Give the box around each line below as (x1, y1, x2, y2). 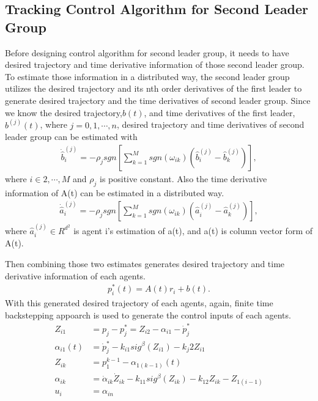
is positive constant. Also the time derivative (100, 172, 267, 185)
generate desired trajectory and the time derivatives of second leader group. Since (5, 94, 311, 106)
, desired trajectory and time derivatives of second (116, 118, 305, 131)
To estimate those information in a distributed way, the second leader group (5, 70, 290, 83)
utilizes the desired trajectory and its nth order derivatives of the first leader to (5, 82, 302, 95)
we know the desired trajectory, (5, 106, 122, 119)
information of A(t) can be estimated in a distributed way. (5, 186, 224, 199)
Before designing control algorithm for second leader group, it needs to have (5, 46, 289, 59)
